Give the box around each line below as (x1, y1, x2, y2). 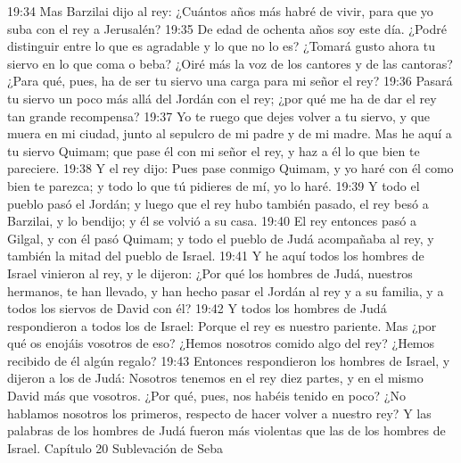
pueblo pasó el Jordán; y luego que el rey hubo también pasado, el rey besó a (7, 194, 429, 212)
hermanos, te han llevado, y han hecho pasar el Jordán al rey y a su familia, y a (7, 281, 444, 300)
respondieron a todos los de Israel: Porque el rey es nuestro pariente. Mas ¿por (7, 316, 437, 335)
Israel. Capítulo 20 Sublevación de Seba (7, 438, 224, 457)
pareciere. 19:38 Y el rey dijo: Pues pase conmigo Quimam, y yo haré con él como (7, 159, 454, 178)
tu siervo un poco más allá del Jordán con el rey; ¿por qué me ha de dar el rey (7, 88, 437, 107)
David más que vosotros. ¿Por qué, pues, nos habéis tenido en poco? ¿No (7, 386, 406, 405)
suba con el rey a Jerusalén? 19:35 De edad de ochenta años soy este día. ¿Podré (7, 19, 447, 37)
